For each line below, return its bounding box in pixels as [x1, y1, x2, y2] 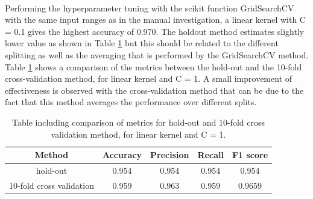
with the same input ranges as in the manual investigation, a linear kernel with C [5, 13, 306, 26]
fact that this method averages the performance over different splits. [5, 96, 257, 108]
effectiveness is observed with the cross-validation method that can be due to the [5, 84, 304, 96]
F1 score [232, 148, 268, 161]
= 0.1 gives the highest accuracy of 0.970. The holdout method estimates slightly [5, 25, 305, 37]
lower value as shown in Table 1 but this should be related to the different [5, 37, 279, 49]
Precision [150, 148, 189, 161]
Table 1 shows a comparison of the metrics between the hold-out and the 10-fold [5, 60, 302, 73]
